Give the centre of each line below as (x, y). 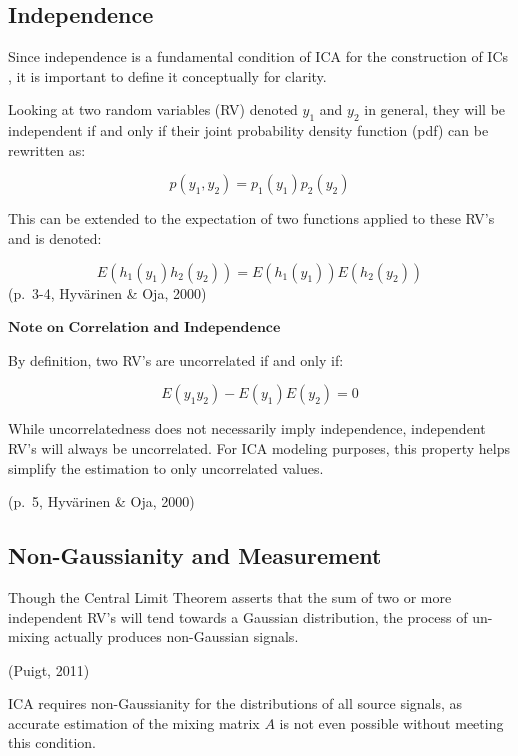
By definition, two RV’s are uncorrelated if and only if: (176, 359)
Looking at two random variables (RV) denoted (153, 109)
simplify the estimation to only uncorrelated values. (166, 467)
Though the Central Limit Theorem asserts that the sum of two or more (230, 596)
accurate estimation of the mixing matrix (134, 722)
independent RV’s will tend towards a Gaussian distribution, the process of (238, 616)
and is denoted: (55, 237)
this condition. (52, 742)
